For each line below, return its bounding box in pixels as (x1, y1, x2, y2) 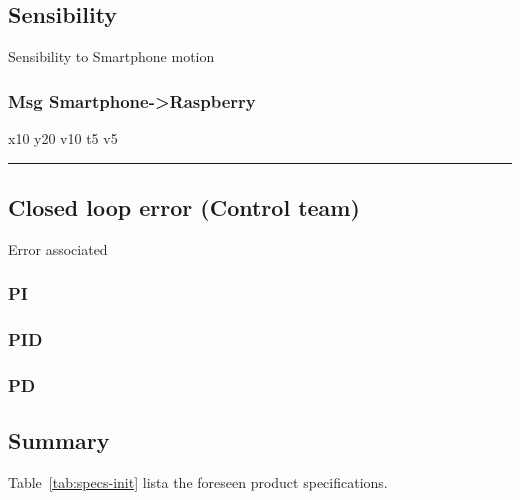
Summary (8, 425, 110, 456)
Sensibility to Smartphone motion (8, 46, 215, 67)
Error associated (8, 238, 108, 259)
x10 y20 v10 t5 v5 (8, 128, 118, 149)
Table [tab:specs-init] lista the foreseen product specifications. (8, 472, 388, 493)
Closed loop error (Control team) (8, 192, 360, 222)
